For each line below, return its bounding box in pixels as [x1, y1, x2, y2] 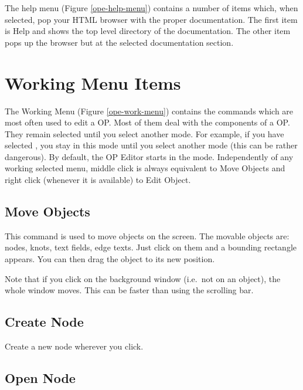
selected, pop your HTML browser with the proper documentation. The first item [5, 13, 298, 25]
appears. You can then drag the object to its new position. [5, 253, 215, 265]
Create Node [5, 313, 84, 331]
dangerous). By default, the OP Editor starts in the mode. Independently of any [5, 150, 294, 162]
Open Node [5, 369, 76, 387]
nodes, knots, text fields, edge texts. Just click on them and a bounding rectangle [5, 241, 297, 253]
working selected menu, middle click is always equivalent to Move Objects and [5, 162, 285, 174]
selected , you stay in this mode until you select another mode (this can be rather [5, 139, 298, 151]
